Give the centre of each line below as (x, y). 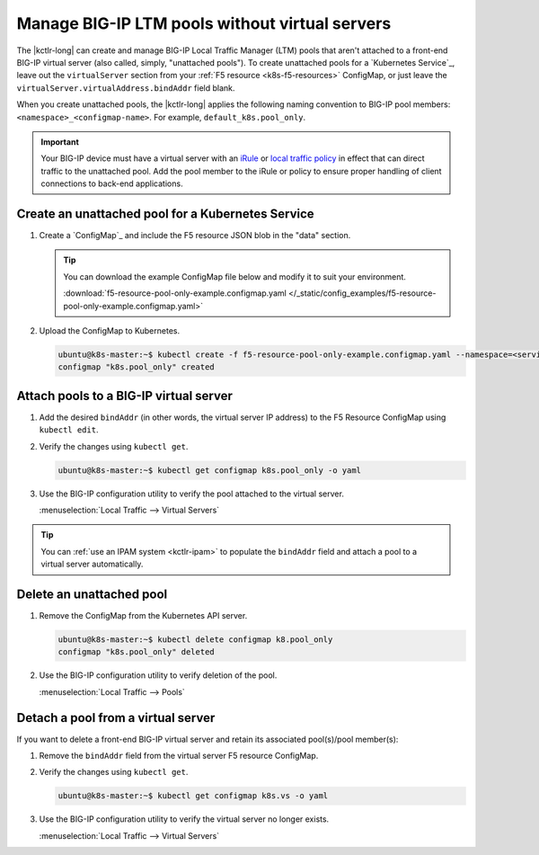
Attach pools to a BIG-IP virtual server (125, 396)
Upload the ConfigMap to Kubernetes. (109, 330)
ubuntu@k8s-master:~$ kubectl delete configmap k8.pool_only (195, 640)
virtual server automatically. (92, 564)
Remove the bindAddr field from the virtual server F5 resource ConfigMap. (179, 756)
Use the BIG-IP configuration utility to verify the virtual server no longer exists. (184, 819)
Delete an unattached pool (92, 594)
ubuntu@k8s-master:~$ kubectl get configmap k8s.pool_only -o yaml (210, 470)
